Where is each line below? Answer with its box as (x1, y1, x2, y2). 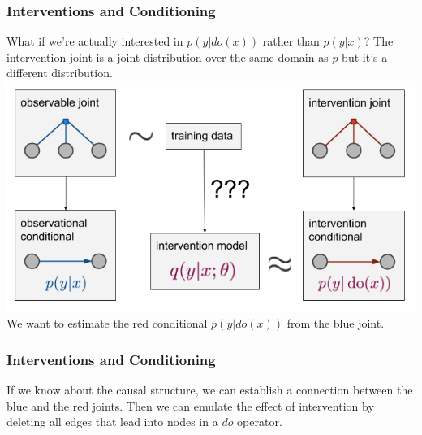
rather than (262, 33, 320, 50)
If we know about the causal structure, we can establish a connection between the (6, 381, 413, 398)
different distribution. (6, 64, 113, 81)
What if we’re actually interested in (6, 33, 183, 50)
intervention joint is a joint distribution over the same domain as (6, 48, 329, 65)
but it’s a (342, 48, 388, 65)
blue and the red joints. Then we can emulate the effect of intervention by (6, 397, 374, 414)
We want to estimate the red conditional (6, 315, 208, 332)
